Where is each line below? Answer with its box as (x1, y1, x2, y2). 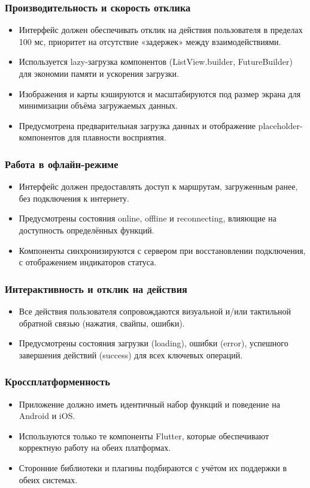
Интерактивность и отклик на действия (5, 281, 187, 296)
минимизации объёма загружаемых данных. (19, 99, 178, 112)
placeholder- (258, 119, 303, 131)
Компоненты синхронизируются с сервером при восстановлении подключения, (19, 244, 306, 256)
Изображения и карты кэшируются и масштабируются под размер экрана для (19, 87, 301, 100)
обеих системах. (19, 473, 78, 486)
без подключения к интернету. (19, 191, 129, 204)
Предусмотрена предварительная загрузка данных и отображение (19, 119, 256, 131)
